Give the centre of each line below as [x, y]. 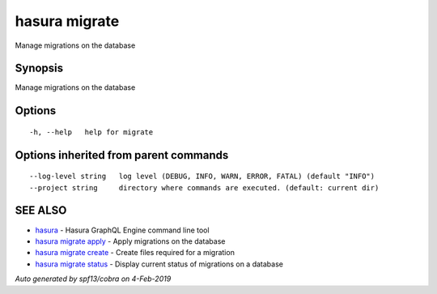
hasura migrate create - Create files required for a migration [135, 253]
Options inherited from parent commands [122, 155]
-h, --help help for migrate [91, 132]
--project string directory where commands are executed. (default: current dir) [204, 187]
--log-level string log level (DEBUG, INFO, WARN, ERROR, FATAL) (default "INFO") [202, 177]
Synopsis [39, 68]
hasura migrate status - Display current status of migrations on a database [159, 264]
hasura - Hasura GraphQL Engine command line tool [122, 230]
